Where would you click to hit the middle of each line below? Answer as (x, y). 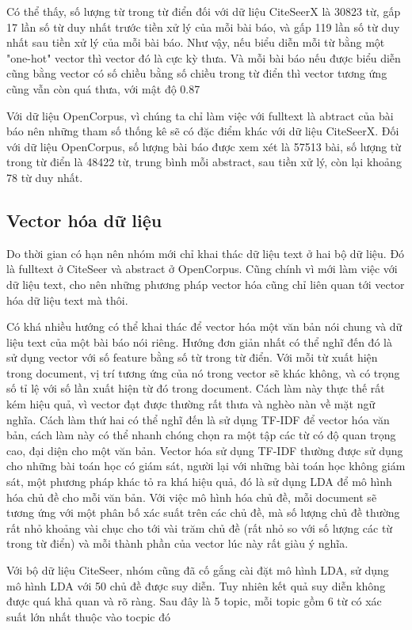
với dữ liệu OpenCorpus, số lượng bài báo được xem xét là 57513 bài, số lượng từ (204, 146)
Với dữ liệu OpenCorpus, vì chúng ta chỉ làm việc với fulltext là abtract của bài (200, 115)
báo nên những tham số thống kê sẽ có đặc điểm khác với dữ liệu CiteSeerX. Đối (203, 131)
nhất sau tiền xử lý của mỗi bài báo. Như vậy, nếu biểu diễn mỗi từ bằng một (196, 42)
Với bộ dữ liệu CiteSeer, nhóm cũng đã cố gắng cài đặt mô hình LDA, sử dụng (198, 570)
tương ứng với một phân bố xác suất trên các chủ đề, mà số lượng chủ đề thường (203, 512)
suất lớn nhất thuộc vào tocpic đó (88, 616)
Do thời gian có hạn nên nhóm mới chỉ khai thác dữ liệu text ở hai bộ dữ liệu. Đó (206, 253)
